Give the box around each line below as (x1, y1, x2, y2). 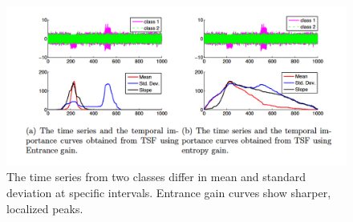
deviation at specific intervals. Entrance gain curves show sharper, (6, 184, 331, 200)
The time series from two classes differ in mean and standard (6, 168, 306, 185)
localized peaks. (6, 200, 83, 216)
